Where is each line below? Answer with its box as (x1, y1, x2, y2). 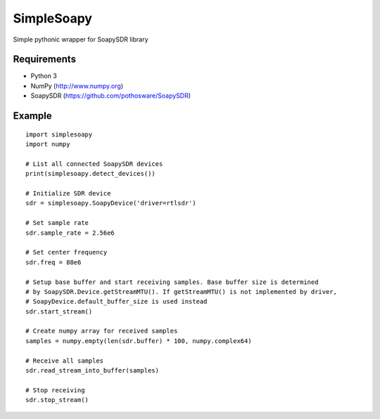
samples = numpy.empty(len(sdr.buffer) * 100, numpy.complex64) (25, 337, 253, 344)
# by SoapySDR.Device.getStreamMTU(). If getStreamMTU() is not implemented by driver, (25, 288, 338, 295)
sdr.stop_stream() (25, 396, 89, 404)
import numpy (25, 141, 70, 148)
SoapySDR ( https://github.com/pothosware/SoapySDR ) (30, 91, 191, 100)
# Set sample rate (25, 219, 89, 227)
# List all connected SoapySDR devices (25, 160, 163, 168)
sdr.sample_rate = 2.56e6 (25, 228, 115, 237)
